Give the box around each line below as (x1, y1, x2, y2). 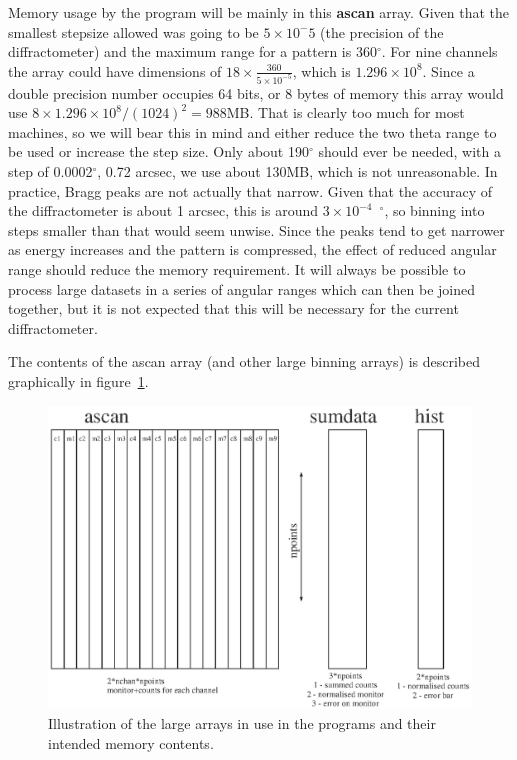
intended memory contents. (48, 732, 214, 753)
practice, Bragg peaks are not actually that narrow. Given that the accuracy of (8, 180, 492, 201)
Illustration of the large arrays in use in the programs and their (48, 713, 436, 734)
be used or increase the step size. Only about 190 (8, 141, 309, 162)
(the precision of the (320, 21, 444, 42)
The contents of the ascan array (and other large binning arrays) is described (8, 351, 480, 372)
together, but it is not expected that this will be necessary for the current (8, 298, 459, 319)
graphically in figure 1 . (8, 370, 149, 391)
